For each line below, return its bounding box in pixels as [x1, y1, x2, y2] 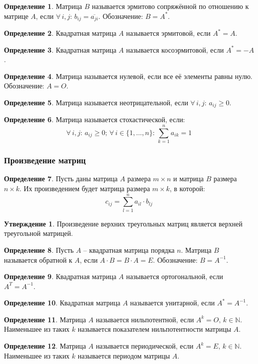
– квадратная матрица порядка [83, 244, 175, 255]
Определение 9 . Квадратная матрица [4, 271, 117, 282]
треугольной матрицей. [4, 228, 73, 238]
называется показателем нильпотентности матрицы [77, 324, 231, 334]
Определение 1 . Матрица [4, 1, 82, 11]
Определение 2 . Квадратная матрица [4, 28, 117, 38]
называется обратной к [4, 254, 72, 265]
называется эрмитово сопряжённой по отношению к [92, 1, 249, 11]
